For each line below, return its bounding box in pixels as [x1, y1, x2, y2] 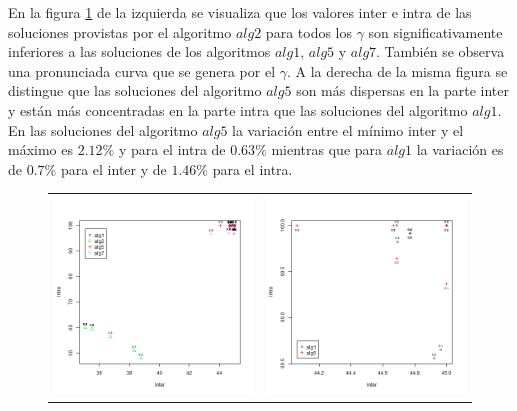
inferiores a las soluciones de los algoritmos [8, 41, 271, 62]
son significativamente [368, 21, 503, 42]
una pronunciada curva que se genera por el [8, 60, 276, 81]
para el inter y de [60, 158, 167, 179]
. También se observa [376, 41, 505, 62]
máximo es [8, 139, 74, 160]
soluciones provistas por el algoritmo [8, 21, 232, 42]
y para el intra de [118, 139, 226, 160]
